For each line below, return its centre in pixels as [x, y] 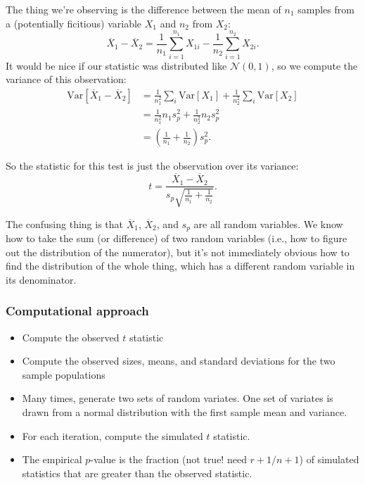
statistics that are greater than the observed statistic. [137, 473]
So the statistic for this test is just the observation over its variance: [152, 166]
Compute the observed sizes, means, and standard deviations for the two [179, 361]
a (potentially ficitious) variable [74, 23]
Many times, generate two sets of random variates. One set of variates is [178, 398]
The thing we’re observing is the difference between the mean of [143, 9]
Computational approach [77, 311]
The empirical [52, 459]
